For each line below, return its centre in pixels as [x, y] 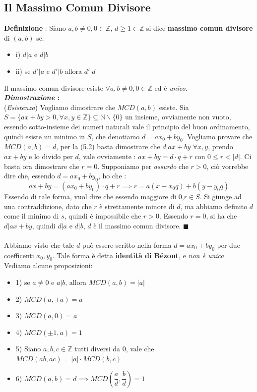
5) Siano [28, 349]
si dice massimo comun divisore [200, 28]
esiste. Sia [174, 107]
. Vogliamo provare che [218, 136]
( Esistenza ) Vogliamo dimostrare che [60, 107]
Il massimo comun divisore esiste [54, 87]
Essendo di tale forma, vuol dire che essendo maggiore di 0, [94, 196]
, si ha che [222, 216]
